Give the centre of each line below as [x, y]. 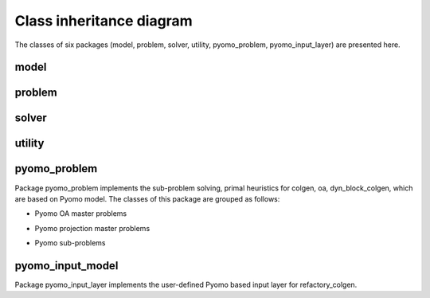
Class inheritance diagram [104, 21]
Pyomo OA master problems [81, 214]
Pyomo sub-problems [70, 243]
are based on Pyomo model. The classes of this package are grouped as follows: [147, 198]
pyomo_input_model [66, 266]
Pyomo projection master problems [92, 228]
